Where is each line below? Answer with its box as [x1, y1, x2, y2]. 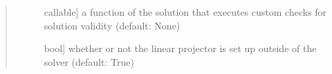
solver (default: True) [44, 54, 134, 69]
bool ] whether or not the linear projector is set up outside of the [44, 41, 317, 56]
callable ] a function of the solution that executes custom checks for [44, 5, 327, 18]
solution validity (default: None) [44, 18, 181, 32]
